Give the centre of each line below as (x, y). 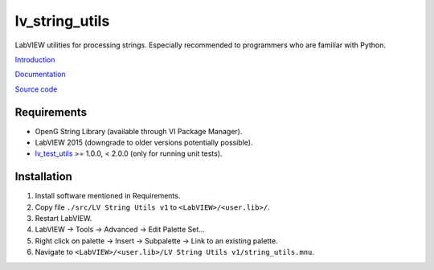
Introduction (35, 59)
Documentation (40, 74)
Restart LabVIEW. (63, 219)
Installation (43, 177)
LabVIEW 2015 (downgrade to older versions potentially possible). (144, 143)
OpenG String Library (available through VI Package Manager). (139, 131)
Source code (36, 89)
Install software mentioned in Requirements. (108, 196)
